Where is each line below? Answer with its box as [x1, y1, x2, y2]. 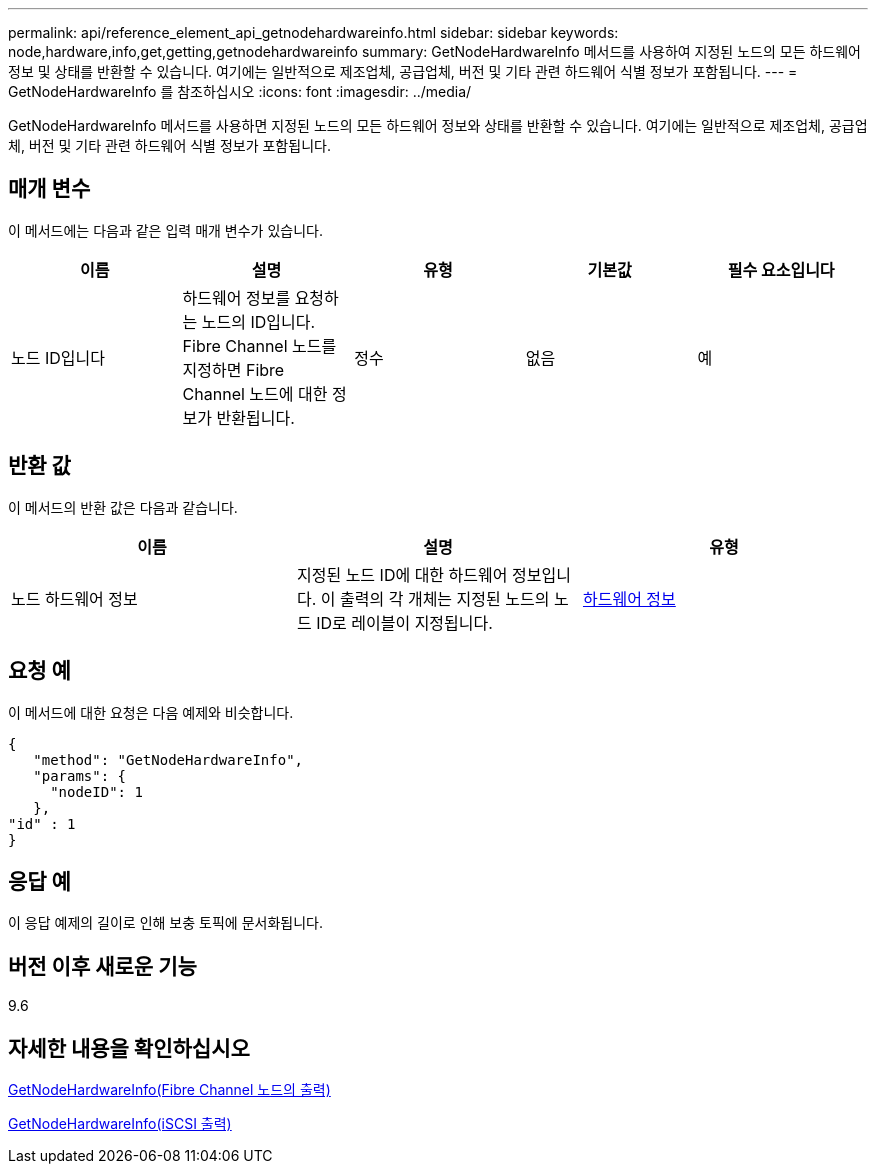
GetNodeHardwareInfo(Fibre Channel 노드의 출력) [8, 1081, 331, 1099]
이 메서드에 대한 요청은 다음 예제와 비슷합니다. [8, 703, 294, 721]
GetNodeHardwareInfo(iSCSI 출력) [8, 1115, 232, 1133]
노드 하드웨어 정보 [11, 588, 138, 609]
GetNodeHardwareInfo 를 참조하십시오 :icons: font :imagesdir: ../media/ [8, 83, 472, 100]
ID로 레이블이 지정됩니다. [316, 612, 493, 633]
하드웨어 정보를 [182, 287, 291, 308]
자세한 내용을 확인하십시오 [8, 1035, 250, 1061]
